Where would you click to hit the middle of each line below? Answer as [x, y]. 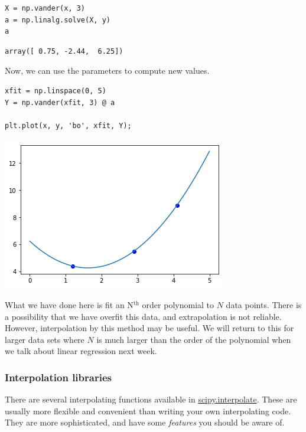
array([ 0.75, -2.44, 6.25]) [64, 51]
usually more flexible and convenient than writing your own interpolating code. [148, 410]
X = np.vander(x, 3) [45, 8]
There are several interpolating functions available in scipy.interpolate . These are [151, 399]
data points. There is [264, 304]
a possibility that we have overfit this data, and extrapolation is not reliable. [143, 316]
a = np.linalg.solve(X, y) [58, 20]
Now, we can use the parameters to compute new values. [107, 71]
